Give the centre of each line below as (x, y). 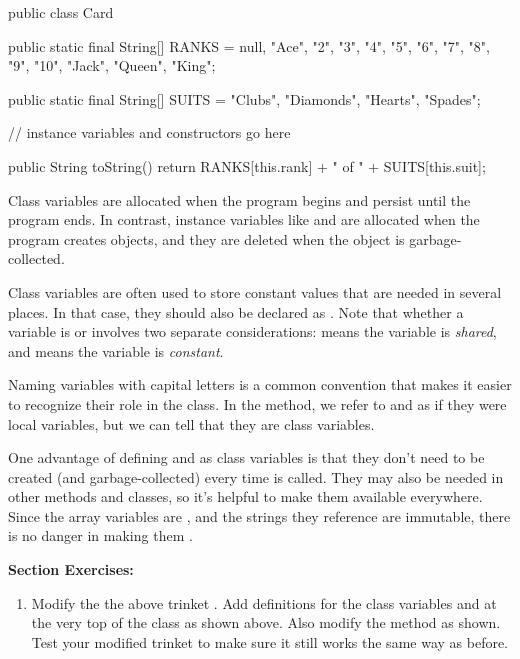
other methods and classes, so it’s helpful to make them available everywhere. (245, 496)
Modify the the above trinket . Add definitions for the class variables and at (264, 602)
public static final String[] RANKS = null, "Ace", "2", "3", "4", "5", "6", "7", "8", (249, 45)
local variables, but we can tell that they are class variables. (191, 423)
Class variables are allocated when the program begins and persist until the (239, 199)
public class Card (61, 12)
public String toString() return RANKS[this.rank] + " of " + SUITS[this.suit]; (247, 165)
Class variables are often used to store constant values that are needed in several (255, 291)
